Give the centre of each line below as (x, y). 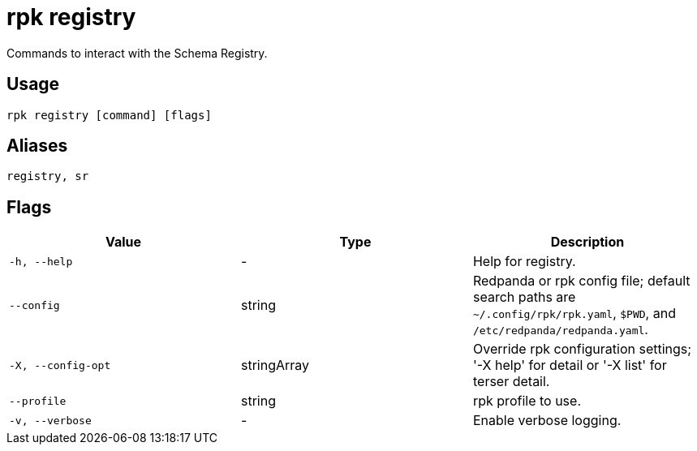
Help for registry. (524, 262)
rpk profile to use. (527, 401)
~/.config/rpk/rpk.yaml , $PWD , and (574, 314)
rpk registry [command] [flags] (109, 115)
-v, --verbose (50, 420)
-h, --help (41, 261)
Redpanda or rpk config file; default (581, 281)
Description (587, 242)
